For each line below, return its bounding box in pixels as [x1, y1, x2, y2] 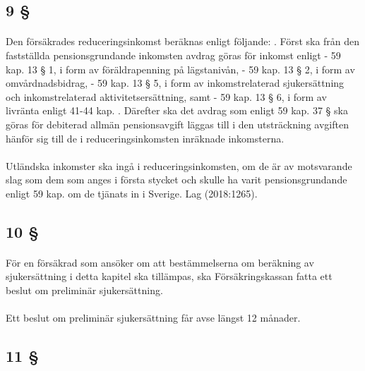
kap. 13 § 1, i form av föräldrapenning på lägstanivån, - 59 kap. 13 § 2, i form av [6, 61, 355, 76]
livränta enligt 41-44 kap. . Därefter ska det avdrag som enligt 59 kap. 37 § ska [6, 103, 348, 118]
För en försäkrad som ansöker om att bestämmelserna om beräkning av [6, 255, 314, 269]
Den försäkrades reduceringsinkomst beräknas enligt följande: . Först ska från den [6, 34, 360, 49]
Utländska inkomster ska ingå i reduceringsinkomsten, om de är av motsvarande [6, 158, 352, 173]
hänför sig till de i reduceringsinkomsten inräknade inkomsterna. [6, 130, 285, 145]
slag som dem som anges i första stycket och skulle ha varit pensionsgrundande [6, 172, 347, 187]
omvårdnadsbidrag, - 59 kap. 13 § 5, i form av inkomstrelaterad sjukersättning [6, 75, 345, 90]
